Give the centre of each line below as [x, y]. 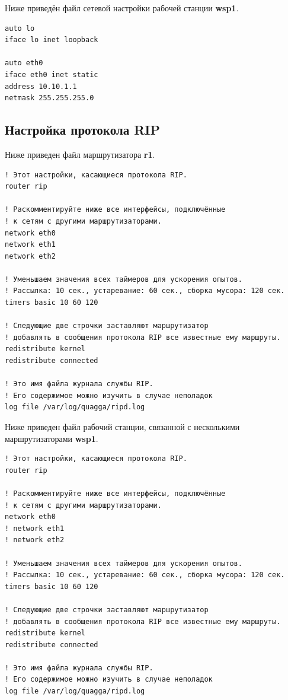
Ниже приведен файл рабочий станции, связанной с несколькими [122, 427]
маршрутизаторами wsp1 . [52, 438]
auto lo [20, 28]
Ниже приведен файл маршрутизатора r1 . [80, 154]
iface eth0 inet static [52, 74]
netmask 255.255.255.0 [49, 98]
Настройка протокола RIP [83, 130]
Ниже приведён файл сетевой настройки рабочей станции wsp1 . [122, 8]
